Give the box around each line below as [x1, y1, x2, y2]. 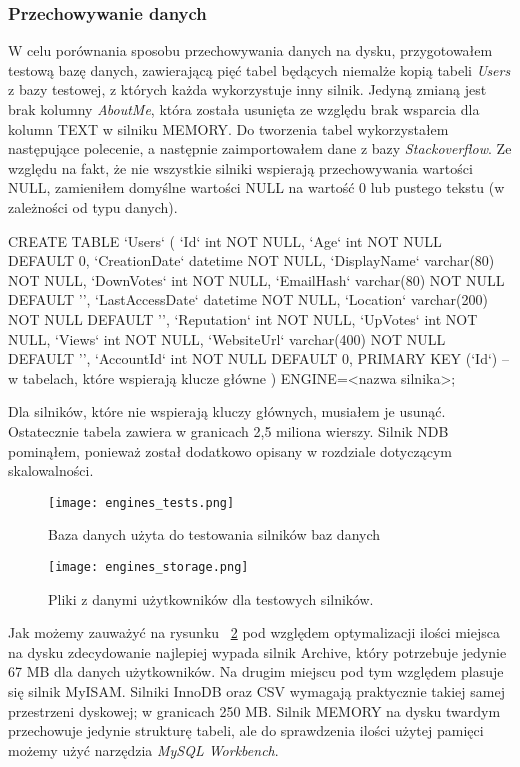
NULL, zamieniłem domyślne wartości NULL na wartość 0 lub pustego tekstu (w [8, 177, 505, 198]
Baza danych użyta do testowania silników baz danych [48, 524, 381, 545]
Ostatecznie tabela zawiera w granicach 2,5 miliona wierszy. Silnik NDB [8, 420, 449, 441]
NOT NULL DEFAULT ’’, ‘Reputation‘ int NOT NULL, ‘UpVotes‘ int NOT [8, 308, 478, 329]
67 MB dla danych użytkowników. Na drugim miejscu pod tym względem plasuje [8, 661, 504, 682]
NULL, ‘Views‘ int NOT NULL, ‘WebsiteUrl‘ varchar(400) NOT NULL [8, 328, 446, 349]
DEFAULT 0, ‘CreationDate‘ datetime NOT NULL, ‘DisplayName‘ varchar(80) [8, 250, 495, 271]
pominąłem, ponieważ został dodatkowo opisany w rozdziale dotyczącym [8, 440, 452, 461]
